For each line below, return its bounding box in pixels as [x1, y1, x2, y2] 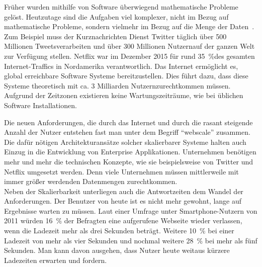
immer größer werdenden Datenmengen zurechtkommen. [4, 176, 178, 187]
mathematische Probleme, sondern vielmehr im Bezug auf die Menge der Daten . [4, 21, 254, 32]
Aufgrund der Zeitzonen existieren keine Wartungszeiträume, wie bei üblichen [4, 90, 243, 101]
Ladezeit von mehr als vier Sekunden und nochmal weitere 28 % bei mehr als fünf [4, 235, 257, 245]
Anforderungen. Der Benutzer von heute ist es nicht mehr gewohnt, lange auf [4, 196, 242, 206]
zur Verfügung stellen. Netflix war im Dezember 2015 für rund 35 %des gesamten [4, 50, 255, 61]
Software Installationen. [4, 100, 77, 110]
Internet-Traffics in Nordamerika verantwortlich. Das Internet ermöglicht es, [4, 60, 238, 71]
